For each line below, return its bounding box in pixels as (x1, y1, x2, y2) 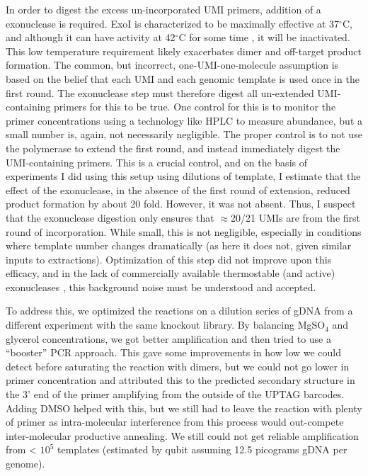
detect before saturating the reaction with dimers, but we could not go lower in (6, 358, 350, 373)
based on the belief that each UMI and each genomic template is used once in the (6, 71, 360, 86)
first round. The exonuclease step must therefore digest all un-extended (6, 85, 314, 100)
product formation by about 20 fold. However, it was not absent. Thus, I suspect (6, 196, 356, 211)
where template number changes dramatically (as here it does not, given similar (6, 238, 352, 253)
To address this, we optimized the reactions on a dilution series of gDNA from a (6, 303, 353, 318)
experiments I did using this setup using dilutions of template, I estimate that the (6, 169, 361, 183)
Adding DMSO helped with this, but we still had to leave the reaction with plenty (6, 400, 362, 415)
